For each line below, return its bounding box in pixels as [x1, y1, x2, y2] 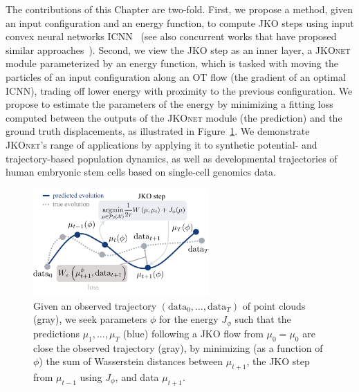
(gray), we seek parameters [33, 312, 147, 326]
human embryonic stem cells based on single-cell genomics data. [6, 165, 276, 179]
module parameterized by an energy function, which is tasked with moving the [6, 56, 338, 71]
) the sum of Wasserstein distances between [39, 354, 223, 368]
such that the [234, 312, 291, 326]
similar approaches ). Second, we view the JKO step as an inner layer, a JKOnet [6, 42, 351, 57]
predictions [33, 326, 80, 340]
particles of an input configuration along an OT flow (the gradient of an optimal [6, 69, 346, 84]
